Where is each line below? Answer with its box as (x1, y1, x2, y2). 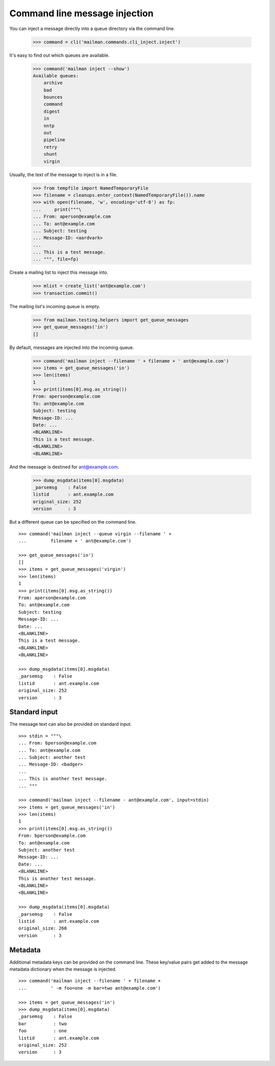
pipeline (43, 137, 66, 143)
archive (43, 80, 63, 86)
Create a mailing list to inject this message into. (9, 269, 108, 276)
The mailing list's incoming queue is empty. (9, 303, 100, 309)
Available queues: (33, 73, 79, 78)
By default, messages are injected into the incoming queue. (9, 344, 134, 350)
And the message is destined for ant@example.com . (9, 463, 119, 470)
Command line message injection (9, 8, 154, 19)
